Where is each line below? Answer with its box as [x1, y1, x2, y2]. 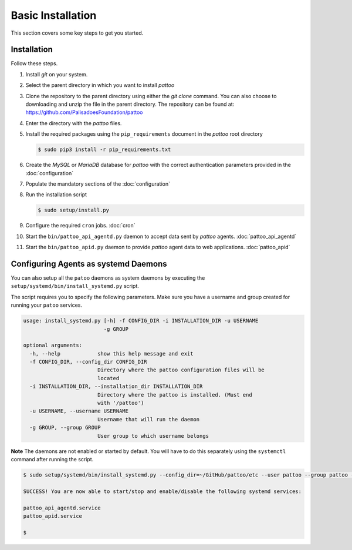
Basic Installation [11, 9, 97, 22]
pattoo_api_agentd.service [23, 504, 101, 511]
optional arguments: [23, 342, 82, 349]
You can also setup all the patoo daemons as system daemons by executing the [11, 274, 205, 281]
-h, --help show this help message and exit [29, 350, 194, 357]
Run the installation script [25, 191, 87, 198]
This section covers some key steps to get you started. [11, 29, 144, 36]
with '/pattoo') [97, 400, 144, 407]
